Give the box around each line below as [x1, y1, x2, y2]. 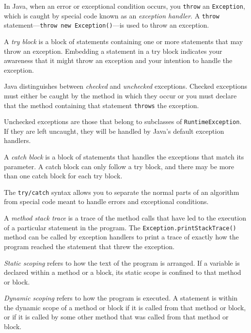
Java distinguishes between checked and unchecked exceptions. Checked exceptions [4, 81, 248, 91]
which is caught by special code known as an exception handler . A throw [4, 10, 220, 20]
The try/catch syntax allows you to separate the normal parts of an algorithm [4, 187, 239, 197]
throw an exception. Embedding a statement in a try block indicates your [4, 46, 222, 56]
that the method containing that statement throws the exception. [4, 100, 199, 110]
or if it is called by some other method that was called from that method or [4, 312, 229, 322]
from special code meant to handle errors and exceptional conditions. [4, 196, 209, 206]
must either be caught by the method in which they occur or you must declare [4, 90, 237, 100]
